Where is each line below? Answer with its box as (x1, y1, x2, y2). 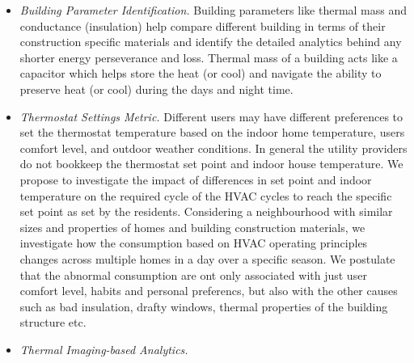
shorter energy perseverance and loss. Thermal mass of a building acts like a (19, 49, 398, 65)
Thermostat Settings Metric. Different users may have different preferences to (19, 108, 403, 125)
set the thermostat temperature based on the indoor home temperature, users (19, 124, 405, 141)
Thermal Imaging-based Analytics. (19, 340, 188, 357)
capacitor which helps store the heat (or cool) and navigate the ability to (19, 65, 382, 82)
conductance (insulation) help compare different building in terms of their (19, 17, 386, 34)
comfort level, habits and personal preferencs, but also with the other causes (19, 282, 398, 299)
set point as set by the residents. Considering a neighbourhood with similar (19, 203, 393, 220)
